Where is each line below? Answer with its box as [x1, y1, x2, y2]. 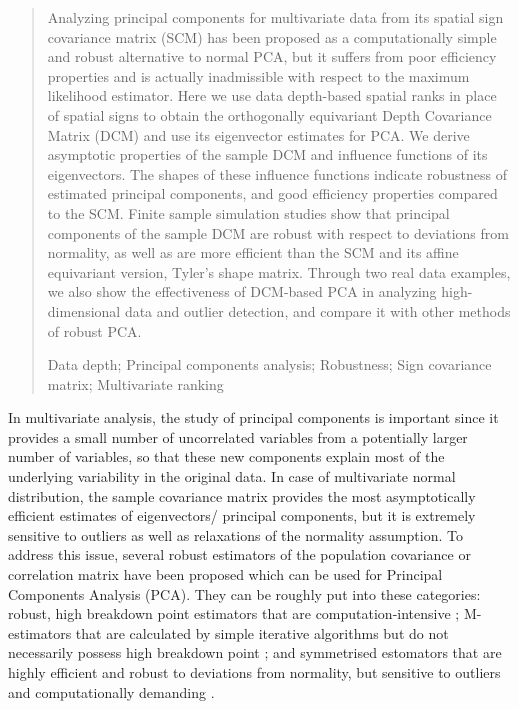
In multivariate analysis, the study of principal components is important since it [8, 407, 499, 428]
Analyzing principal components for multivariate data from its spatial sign [47, 7, 504, 27]
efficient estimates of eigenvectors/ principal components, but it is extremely [8, 505, 476, 526]
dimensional [47, 300, 121, 321]
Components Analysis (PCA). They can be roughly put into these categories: [8, 583, 481, 604]
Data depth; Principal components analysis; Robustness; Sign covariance [47, 354, 492, 375]
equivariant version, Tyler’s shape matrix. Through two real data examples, [47, 261, 511, 282]
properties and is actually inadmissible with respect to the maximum [47, 65, 470, 86]
